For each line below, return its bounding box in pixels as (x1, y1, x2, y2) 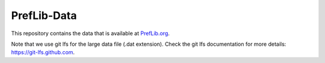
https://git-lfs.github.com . (11, 49, 75, 56)
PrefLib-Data (11, 9, 77, 22)
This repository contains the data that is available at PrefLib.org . (11, 30, 170, 37)
